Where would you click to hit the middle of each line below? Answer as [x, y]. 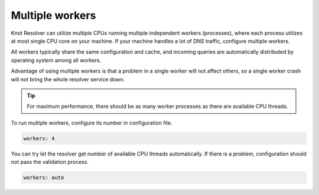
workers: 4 [39, 138]
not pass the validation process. [50, 162]
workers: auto [44, 178]
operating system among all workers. [56, 60]
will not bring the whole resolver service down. [68, 79]
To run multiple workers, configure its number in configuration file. [92, 123]
